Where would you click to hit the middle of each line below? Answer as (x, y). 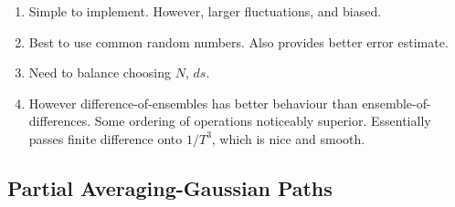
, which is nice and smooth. (288, 138)
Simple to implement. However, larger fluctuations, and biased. (205, 11)
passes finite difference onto (106, 138)
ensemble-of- (397, 103)
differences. (60, 121)
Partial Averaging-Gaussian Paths (170, 187)
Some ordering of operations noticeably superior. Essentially (263, 121)
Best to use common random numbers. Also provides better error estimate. (238, 41)
